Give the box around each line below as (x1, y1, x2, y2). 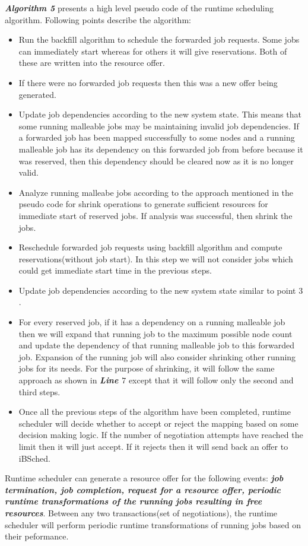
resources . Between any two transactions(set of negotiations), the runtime (5, 506, 278, 519)
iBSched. (18, 452, 50, 464)
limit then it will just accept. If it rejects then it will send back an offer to (18, 440, 288, 452)
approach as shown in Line (18, 374, 119, 386)
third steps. (18, 385, 61, 398)
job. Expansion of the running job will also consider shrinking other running (18, 350, 296, 363)
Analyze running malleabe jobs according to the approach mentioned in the (18, 186, 294, 198)
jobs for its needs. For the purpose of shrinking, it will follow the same (18, 362, 275, 374)
